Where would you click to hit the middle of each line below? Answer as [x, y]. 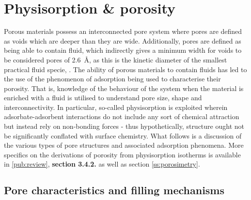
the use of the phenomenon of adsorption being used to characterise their [112, 79]
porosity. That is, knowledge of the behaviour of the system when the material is [124, 88]
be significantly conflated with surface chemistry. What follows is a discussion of [123, 135]
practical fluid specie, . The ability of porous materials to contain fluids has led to [125, 69]
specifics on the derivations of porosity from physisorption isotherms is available [122, 154]
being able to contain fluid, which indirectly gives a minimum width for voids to [123, 50]
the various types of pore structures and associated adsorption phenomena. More [124, 145]
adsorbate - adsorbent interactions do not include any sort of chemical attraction [122, 116]
